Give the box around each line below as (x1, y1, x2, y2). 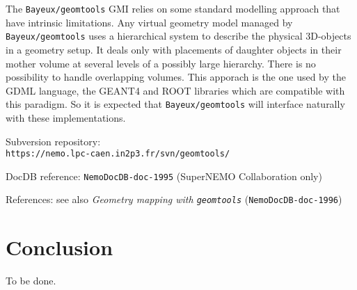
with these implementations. (6, 110, 126, 124)
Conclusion (6, 233, 113, 261)
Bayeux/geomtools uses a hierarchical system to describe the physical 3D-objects (6, 29, 351, 43)
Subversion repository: (6, 134, 101, 148)
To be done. (6, 273, 56, 288)
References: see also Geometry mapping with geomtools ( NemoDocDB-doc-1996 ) (6, 192, 342, 207)
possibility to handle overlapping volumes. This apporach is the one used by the (6, 70, 347, 84)
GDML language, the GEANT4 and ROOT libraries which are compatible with (6, 83, 345, 97)
